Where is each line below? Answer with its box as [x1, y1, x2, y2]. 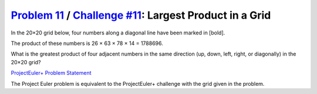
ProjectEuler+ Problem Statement [11, 69, 92, 76]
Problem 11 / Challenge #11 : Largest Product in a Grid [11, 9, 271, 22]
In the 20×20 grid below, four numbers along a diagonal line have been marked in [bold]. [11, 29, 225, 36]
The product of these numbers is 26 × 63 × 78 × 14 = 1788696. [11, 40, 164, 47]
